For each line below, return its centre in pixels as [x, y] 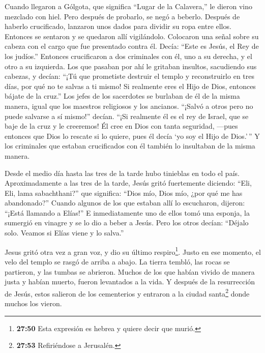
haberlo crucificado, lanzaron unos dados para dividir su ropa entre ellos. [118, 26]
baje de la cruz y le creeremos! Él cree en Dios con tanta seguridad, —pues [121, 126]
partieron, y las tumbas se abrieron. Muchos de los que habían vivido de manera [130, 271]
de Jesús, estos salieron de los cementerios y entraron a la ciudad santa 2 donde [127, 292]
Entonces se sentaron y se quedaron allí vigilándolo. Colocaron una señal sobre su [132, 36]
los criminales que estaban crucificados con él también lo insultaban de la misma [130, 146]
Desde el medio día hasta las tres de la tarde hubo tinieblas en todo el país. [122, 173]
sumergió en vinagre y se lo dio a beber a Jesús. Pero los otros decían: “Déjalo [127, 223]
